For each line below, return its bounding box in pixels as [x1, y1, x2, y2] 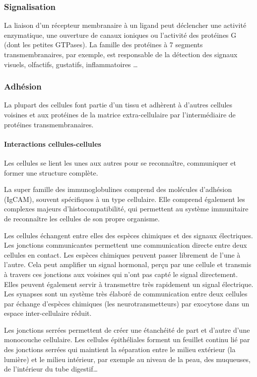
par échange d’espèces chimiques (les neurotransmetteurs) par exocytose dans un [4, 298, 250, 308]
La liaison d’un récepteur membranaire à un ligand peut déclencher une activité [4, 20, 247, 30]
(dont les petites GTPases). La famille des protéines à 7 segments [4, 39, 203, 50]
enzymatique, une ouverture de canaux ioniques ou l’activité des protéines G [4, 29, 237, 40]
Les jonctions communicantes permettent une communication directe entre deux [4, 240, 247, 250]
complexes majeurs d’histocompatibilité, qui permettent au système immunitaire [4, 203, 249, 214]
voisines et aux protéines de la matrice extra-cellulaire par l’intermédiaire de [4, 109, 236, 119]
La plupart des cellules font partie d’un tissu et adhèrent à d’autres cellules [4, 99, 233, 110]
